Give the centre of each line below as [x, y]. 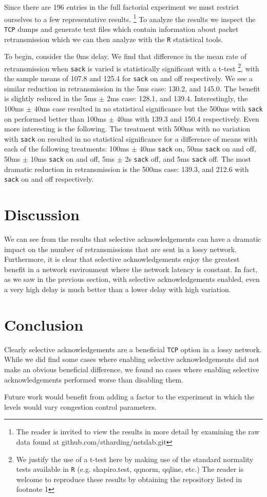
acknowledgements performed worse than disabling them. [94, 379]
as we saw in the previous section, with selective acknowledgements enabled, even [132, 279]
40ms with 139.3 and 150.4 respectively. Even [188, 118]
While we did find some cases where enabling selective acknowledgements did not [132, 359]
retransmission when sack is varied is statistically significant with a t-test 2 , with [132, 67]
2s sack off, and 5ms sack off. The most [188, 159]
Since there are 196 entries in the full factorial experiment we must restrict [122, 7]
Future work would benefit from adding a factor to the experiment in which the [129, 397]
